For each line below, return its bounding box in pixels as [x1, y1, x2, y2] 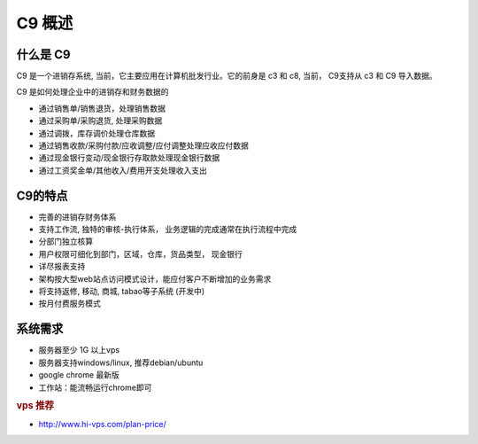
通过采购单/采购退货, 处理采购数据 [38, 115, 163, 126]
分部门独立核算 [38, 236, 93, 247]
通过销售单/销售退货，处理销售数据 [38, 103, 166, 113]
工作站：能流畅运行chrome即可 [38, 382, 152, 393]
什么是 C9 [16, 47, 71, 62]
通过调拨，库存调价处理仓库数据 [38, 128, 155, 138]
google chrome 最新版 [38, 370, 119, 380]
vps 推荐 [16, 400, 55, 412]
